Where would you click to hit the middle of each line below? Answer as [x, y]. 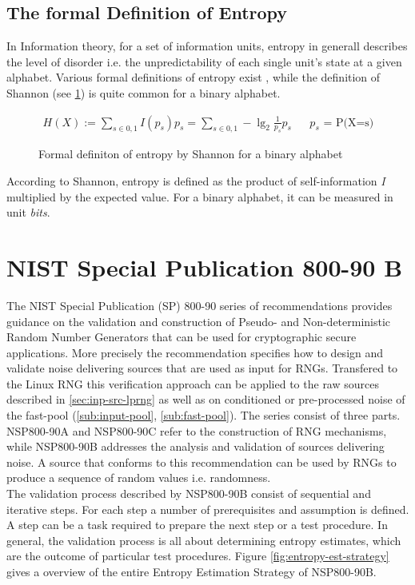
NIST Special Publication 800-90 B [205, 267]
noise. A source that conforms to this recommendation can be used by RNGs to [202, 462]
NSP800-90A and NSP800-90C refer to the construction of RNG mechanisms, [197, 430]
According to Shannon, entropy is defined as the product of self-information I [196, 181]
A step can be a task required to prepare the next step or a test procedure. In [197, 525]
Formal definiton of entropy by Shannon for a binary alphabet [191, 154]
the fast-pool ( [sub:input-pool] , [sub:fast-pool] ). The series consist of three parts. [204, 415]
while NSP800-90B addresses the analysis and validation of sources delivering [196, 446]
